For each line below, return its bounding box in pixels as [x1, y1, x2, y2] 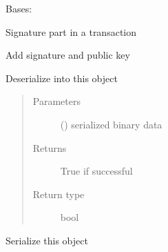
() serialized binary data [60, 117, 162, 131]
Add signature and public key [6, 48, 130, 62]
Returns [32, 140, 67, 155]
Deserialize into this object [6, 70, 118, 85]
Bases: [6, 1, 32, 15]
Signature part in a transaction [6, 24, 137, 39]
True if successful [60, 164, 133, 178]
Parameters [32, 94, 81, 108]
